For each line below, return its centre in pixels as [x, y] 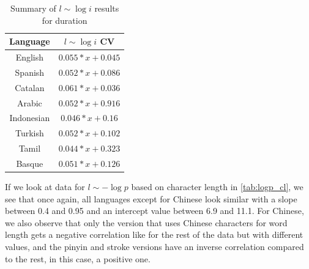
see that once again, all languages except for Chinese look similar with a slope [151, 198]
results [107, 8]
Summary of [33, 8]
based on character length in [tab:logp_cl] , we [217, 187]
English [30, 57]
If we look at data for [45, 187]
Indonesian [30, 118]
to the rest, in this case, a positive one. [78, 258]
